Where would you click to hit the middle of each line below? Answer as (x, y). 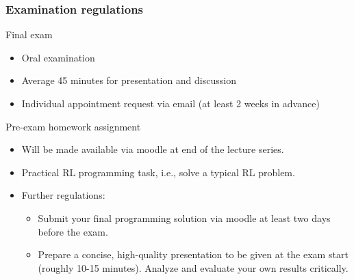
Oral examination (58, 57)
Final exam (29, 34)
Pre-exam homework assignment (73, 126)
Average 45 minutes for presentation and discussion (129, 80)
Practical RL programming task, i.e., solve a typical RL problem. (158, 172)
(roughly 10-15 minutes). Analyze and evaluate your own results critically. (193, 267)
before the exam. (73, 231)
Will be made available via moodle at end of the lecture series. (153, 149)
